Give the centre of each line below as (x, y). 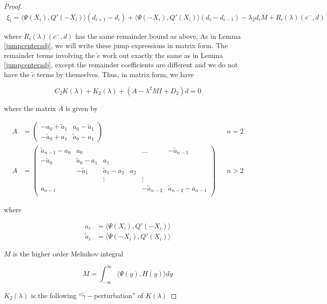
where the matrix (30, 108)
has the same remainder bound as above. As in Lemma (158, 36)
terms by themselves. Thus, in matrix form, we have (115, 74)
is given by (82, 108)
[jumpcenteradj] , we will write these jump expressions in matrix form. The (116, 45)
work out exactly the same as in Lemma (163, 55)
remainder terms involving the (49, 55)
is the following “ (56, 295)
